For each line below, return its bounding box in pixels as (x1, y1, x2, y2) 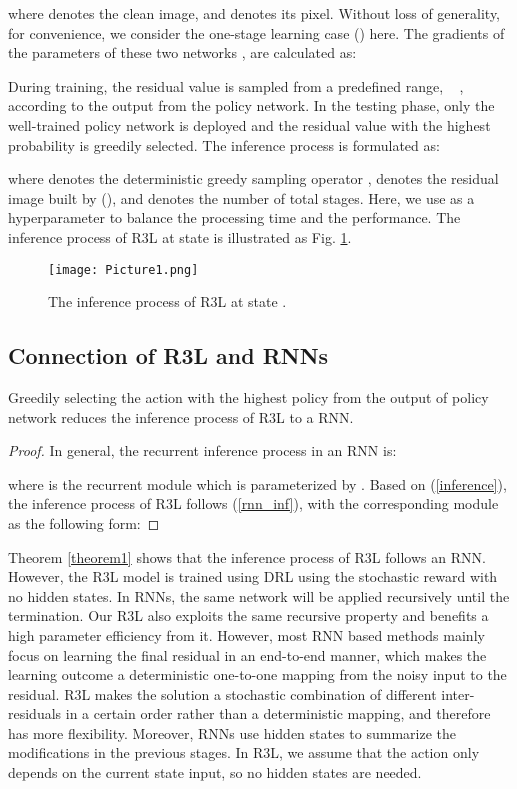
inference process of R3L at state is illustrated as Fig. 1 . (8, 226, 352, 247)
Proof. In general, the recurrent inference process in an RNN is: (8, 440, 397, 461)
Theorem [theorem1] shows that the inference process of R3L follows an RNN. (8, 546, 486, 567)
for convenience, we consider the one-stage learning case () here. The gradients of (8, 22, 505, 43)
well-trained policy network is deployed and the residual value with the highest (8, 114, 491, 135)
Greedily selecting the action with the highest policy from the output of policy (8, 386, 489, 407)
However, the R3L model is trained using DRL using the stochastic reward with (8, 566, 498, 587)
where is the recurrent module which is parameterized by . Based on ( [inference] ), (8, 473, 507, 494)
